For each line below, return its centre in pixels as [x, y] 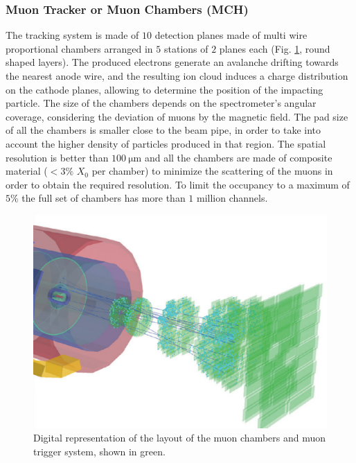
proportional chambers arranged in [79, 48]
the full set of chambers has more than [104, 198]
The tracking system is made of [72, 35]
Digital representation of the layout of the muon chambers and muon [180, 438]
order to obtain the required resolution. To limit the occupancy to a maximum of [178, 184]
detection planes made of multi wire [231, 35]
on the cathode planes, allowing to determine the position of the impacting [164, 89]
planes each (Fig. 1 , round [275, 48]
